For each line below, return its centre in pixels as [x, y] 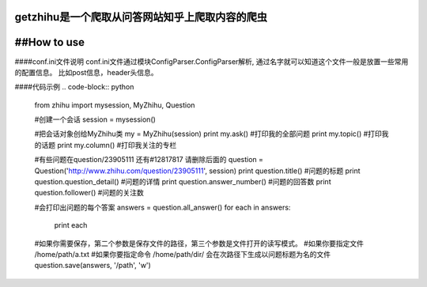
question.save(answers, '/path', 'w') [93, 266]
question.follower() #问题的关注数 [89, 193]
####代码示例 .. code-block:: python [74, 87]
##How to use [50, 42]
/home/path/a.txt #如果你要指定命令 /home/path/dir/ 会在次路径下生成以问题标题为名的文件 [183, 254]
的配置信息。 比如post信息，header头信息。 [86, 72]
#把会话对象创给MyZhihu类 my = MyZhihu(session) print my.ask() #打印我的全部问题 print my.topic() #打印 [208, 134]
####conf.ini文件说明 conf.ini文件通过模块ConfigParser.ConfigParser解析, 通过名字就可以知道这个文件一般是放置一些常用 [212, 61]
